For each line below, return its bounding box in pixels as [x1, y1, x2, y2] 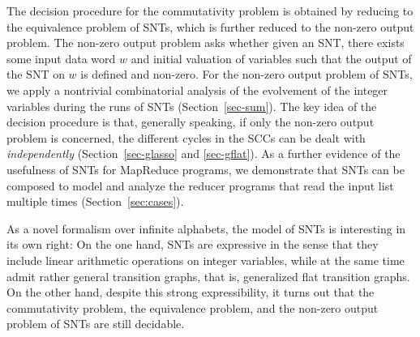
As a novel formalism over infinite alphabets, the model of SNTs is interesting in [6, 220, 406, 237]
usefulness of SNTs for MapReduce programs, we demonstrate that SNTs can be [6, 160, 405, 177]
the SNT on [6, 66, 65, 83]
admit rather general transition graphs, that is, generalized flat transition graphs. [6, 267, 410, 284]
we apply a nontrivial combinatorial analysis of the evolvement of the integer [6, 81, 388, 98]
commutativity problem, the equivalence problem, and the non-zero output [6, 299, 379, 316]
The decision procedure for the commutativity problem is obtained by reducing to [6, 2, 414, 19]
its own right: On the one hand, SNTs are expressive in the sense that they [6, 236, 379, 253]
